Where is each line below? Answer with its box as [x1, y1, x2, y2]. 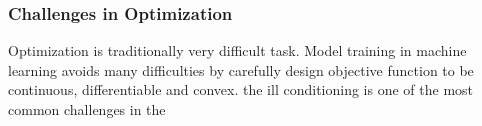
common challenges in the [8, 99, 166, 119]
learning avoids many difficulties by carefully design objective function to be [8, 59, 474, 80]
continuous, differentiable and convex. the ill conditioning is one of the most [8, 79, 474, 100]
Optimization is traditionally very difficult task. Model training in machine [8, 40, 467, 61]
